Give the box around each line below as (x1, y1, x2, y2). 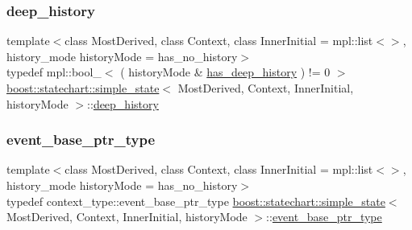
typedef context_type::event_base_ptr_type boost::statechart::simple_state (6, 192, 385, 209)
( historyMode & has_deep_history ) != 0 (120, 64, 331, 80)
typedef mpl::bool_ (6, 64, 102, 80)
